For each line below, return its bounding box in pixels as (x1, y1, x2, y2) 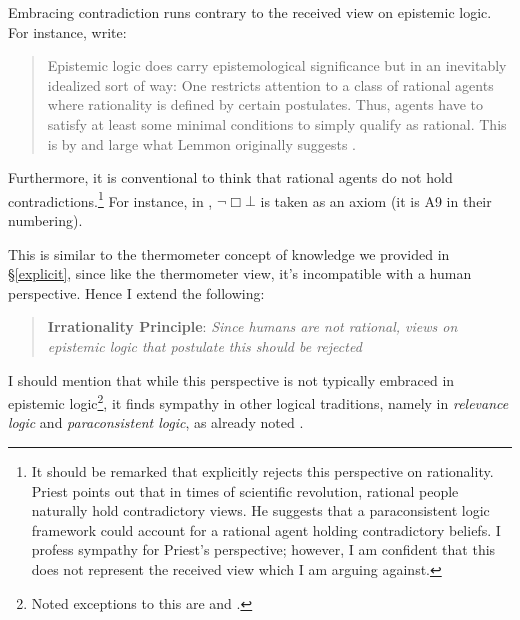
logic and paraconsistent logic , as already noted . (8, 412, 304, 433)
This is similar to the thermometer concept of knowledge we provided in (8, 243, 450, 264)
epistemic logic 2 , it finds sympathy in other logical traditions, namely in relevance (8, 390, 509, 413)
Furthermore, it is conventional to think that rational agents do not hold (8, 167, 453, 188)
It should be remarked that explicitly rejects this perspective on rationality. (31, 461, 494, 481)
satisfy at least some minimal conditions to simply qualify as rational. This (47, 113, 507, 134)
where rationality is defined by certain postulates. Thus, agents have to (47, 94, 484, 115)
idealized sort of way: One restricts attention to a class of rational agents (47, 74, 494, 95)
